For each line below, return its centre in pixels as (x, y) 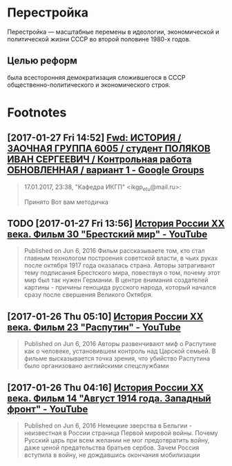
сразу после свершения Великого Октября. (88, 295)
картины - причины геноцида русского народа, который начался (120, 287)
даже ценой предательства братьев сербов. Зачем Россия (112, 447)
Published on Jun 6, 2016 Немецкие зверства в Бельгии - (108, 425)
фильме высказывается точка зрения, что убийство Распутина (117, 358)
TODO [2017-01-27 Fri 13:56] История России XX (116, 223)
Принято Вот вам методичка (66, 202)
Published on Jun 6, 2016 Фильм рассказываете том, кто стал (114, 251)
